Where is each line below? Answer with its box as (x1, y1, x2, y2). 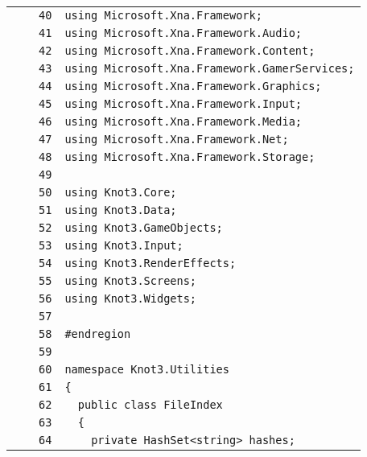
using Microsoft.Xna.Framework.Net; (64, 133, 289, 146)
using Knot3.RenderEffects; (64, 257, 237, 270)
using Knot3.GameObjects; (64, 221, 223, 234)
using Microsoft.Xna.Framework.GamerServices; (64, 62, 355, 75)
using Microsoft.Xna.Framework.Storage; (64, 150, 315, 163)
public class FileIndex (77, 398, 223, 411)
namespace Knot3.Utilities (64, 363, 229, 376)
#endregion (64, 327, 131, 340)
